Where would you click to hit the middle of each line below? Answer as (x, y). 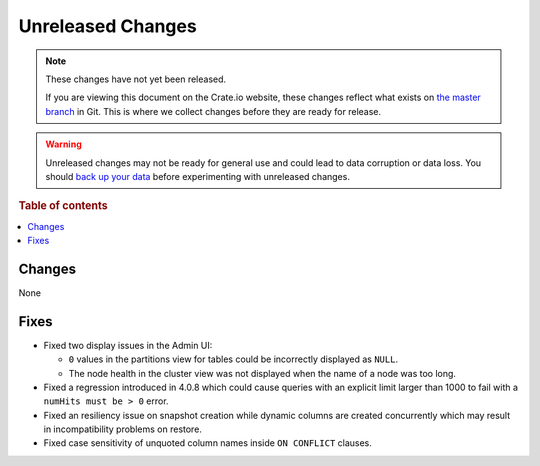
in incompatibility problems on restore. (122, 429)
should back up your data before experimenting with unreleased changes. (197, 176)
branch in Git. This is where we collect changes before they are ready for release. (213, 111)
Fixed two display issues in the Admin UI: (128, 345)
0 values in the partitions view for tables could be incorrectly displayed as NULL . (233, 359)
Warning (63, 144)
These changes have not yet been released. (136, 79)
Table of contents (63, 206)
